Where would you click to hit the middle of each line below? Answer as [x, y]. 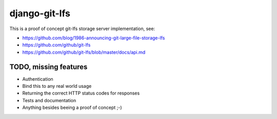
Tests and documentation [49, 100]
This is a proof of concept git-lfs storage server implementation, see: [82, 29]
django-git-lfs [40, 13]
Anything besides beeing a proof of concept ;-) [72, 108]
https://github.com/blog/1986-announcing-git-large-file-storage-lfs [94, 38]
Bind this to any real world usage [57, 86]
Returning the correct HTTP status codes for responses [81, 93]
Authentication [38, 79]
